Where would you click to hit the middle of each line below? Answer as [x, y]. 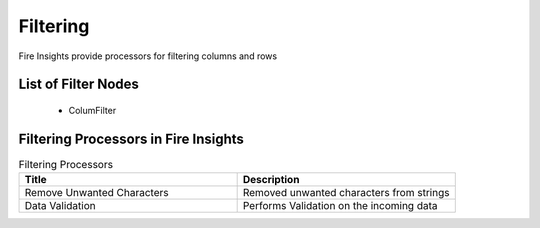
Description [271, 180]
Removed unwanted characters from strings [346, 193]
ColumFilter [92, 110]
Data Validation [60, 206]
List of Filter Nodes [79, 84]
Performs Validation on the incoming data [340, 206]
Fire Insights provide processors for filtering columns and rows [148, 56]
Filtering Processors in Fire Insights [131, 138]
